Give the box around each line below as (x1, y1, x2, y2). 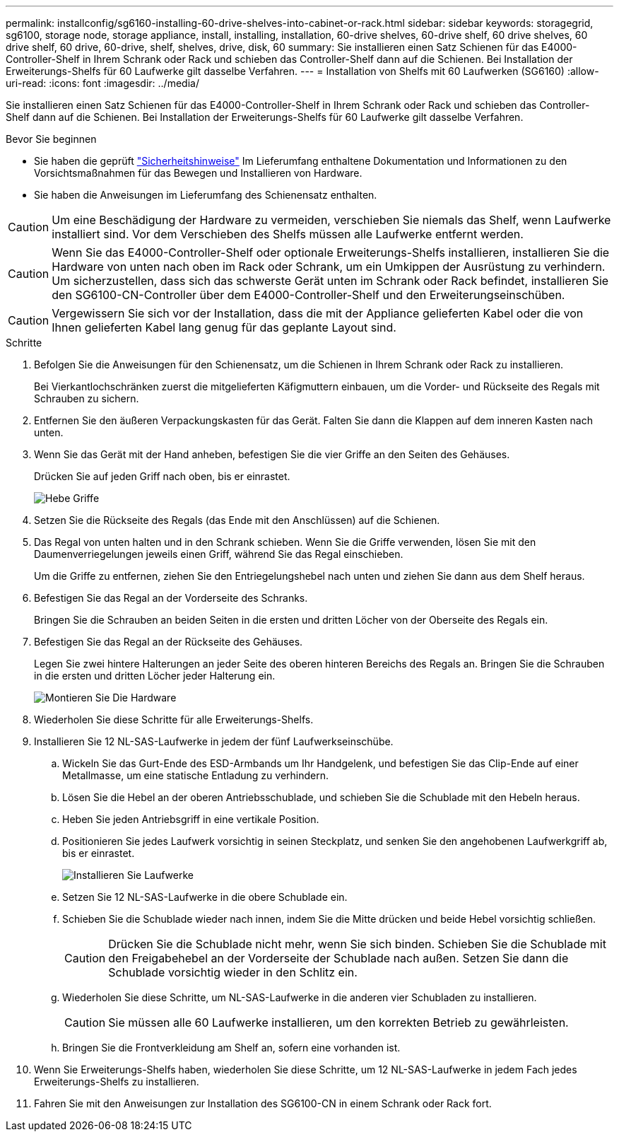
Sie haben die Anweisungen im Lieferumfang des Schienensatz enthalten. (34, 189, 377, 201)
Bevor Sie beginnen (6, 133, 97, 145)
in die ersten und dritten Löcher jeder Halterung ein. (34, 670, 276, 682)
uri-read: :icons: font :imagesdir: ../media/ (6, 77, 199, 89)
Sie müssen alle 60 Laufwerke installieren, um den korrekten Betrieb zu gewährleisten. (108, 1015, 569, 1030)
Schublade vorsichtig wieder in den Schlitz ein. (108, 965, 358, 979)
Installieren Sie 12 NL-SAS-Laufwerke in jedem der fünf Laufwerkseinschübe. (34, 735, 394, 747)
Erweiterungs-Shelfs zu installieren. (34, 1075, 199, 1088)
